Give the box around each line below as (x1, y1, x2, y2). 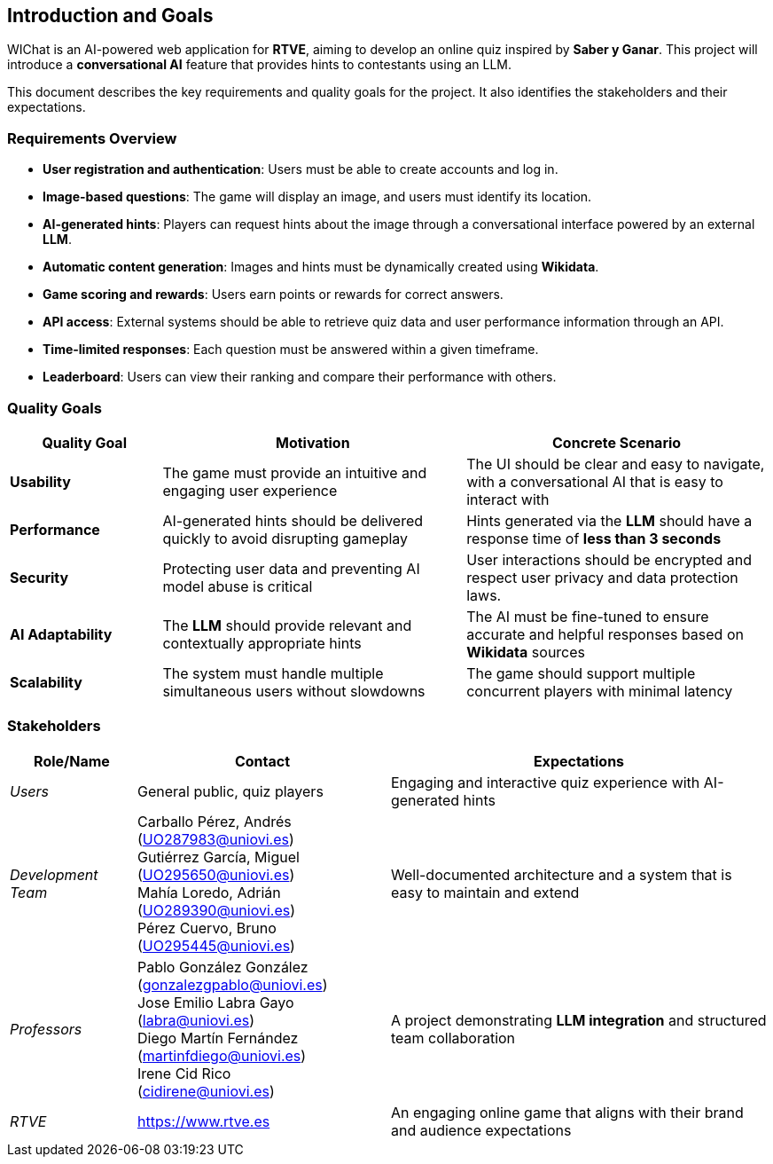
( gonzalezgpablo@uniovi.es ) (137, 975, 328, 994)
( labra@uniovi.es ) (137, 1011, 255, 1029)
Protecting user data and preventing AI (162, 559, 420, 578)
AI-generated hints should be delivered (162, 511, 424, 530)
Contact (234, 751, 291, 770)
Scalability (10, 672, 82, 691)
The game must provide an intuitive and (162, 463, 427, 482)
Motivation (275, 433, 350, 452)
